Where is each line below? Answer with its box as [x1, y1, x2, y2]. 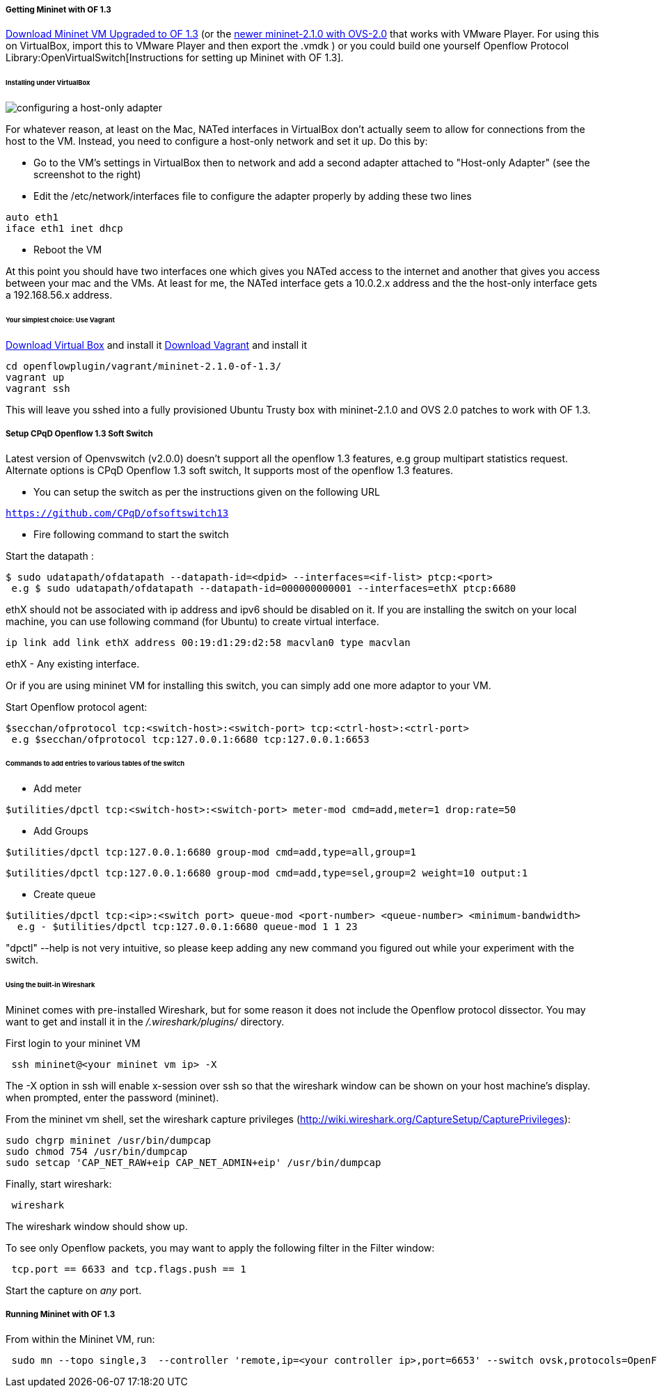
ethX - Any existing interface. [6, 657, 140, 670]
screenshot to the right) [33, 168, 141, 181]
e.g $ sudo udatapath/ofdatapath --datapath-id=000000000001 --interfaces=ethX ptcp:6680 [11, 582, 516, 594]
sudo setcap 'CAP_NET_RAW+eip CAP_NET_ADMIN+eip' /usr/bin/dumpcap [6, 1156, 381, 1168]
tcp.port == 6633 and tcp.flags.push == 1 [11, 1263, 246, 1275]
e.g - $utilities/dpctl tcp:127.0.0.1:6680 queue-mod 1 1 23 [17, 921, 358, 933]
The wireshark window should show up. [6, 1220, 188, 1232]
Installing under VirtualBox [6, 79, 90, 87]
